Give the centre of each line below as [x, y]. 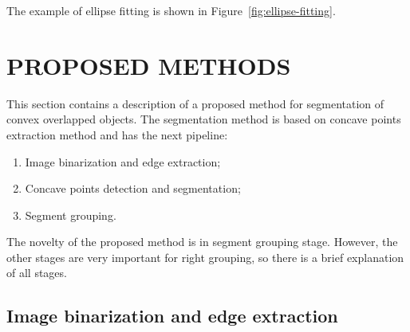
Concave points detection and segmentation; [133, 188]
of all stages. [37, 273]
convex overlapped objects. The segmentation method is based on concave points [204, 119]
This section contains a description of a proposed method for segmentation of [195, 103]
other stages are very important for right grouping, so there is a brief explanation [205, 257]
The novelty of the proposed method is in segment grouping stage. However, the [202, 242]
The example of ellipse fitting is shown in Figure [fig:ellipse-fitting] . [171, 10]
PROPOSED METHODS [149, 65]
